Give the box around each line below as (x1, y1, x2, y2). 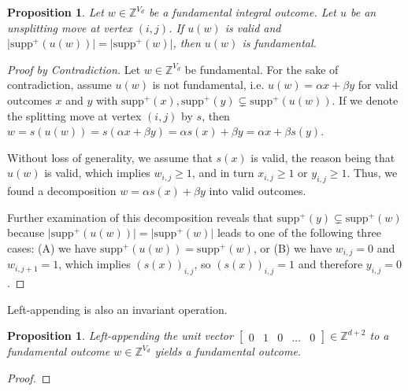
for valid (358, 76, 399, 93)
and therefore (298, 256, 363, 272)
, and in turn (191, 164, 254, 181)
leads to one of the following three (217, 224, 382, 241)
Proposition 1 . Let (7, 4, 104, 20)
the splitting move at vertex (7, 107, 142, 124)
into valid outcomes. (209, 183, 306, 199)
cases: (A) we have (7, 239, 97, 256)
